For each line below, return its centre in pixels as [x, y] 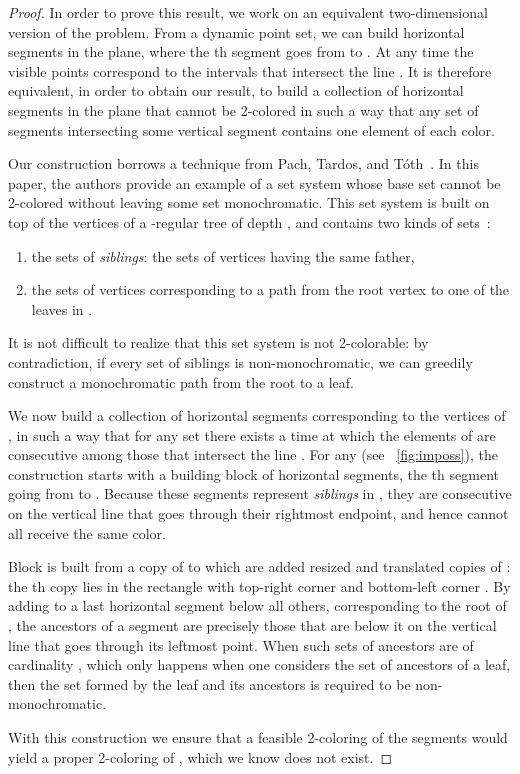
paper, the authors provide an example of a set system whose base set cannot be [254, 182]
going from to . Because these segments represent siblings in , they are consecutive [260, 493]
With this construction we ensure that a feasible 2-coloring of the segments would [258, 737]
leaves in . [62, 308]
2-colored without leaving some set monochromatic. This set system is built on [249, 202]
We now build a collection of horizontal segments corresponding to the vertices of [257, 415]
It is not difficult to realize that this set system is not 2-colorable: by [218, 342]
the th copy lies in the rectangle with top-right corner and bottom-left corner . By [259, 585]
